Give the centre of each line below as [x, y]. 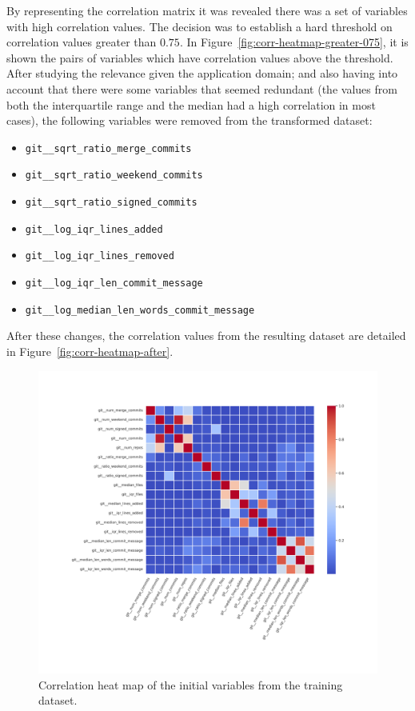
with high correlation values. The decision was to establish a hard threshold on [200, 26]
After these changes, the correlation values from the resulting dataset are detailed [206, 336]
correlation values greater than [82, 42]
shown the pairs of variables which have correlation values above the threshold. [200, 57]
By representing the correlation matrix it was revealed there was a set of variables [207, 10]
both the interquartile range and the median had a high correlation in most [191, 104]
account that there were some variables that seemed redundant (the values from [202, 88]
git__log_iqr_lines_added [94, 229]
